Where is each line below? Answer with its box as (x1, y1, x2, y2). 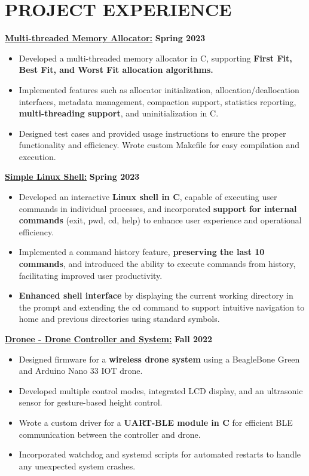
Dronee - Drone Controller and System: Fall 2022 (5, 333, 213, 345)
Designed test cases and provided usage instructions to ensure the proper (19, 127, 286, 139)
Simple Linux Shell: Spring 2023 (5, 170, 140, 183)
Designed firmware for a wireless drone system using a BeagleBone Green (19, 352, 300, 365)
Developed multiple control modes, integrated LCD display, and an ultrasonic (19, 384, 303, 397)
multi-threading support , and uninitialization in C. (19, 107, 219, 119)
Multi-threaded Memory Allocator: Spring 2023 (5, 32, 206, 44)
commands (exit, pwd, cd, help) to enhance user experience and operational (19, 214, 302, 226)
